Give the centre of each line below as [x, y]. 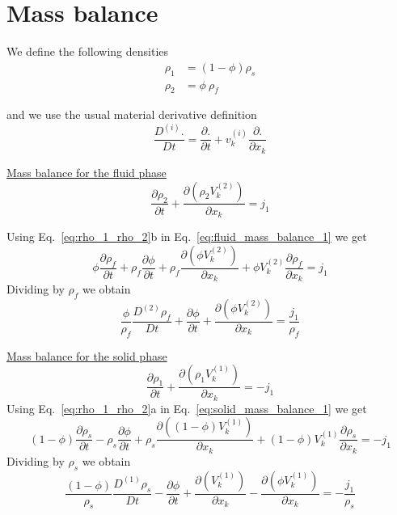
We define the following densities [88, 51]
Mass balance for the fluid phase [87, 172]
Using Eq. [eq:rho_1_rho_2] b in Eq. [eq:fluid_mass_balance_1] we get [187, 236]
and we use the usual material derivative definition [132, 114]
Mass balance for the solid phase [87, 355]
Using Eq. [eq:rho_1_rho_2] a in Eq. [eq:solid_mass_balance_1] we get [187, 408]
